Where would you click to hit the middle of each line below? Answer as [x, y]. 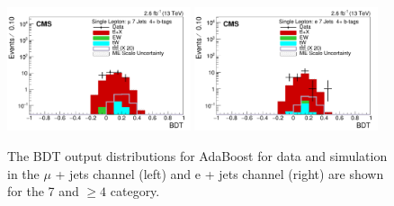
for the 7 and [43, 191]
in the [23, 173]
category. [135, 191]
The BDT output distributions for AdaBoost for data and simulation [197, 155]
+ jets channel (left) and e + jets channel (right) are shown [219, 173]
